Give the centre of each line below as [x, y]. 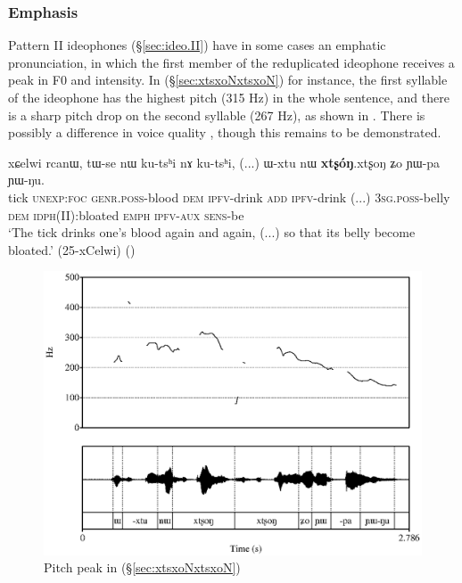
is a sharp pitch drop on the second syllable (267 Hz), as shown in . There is [217, 115]
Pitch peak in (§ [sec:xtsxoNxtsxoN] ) [142, 567]
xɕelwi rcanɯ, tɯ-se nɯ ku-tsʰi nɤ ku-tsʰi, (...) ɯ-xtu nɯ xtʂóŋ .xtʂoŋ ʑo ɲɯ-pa [224, 162]
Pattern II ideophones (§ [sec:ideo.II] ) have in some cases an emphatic [197, 45]
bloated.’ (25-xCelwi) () [72, 249]
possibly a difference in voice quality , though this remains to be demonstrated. [225, 132]
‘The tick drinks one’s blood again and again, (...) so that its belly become [212, 232]
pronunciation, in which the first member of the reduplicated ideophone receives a [231, 62]
